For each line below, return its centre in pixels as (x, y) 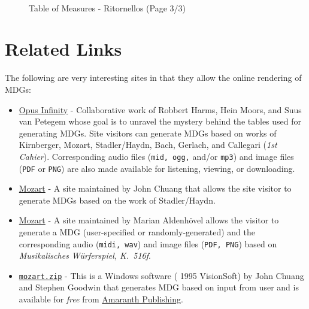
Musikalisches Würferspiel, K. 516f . (85, 255)
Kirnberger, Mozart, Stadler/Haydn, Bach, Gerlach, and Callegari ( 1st (148, 145)
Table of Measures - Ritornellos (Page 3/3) (107, 7)
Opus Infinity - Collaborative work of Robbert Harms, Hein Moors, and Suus (160, 109)
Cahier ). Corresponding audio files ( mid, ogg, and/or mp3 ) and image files (156, 156)
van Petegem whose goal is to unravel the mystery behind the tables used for (160, 121)
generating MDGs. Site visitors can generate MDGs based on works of (148, 133)
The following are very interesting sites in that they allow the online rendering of (153, 78)
